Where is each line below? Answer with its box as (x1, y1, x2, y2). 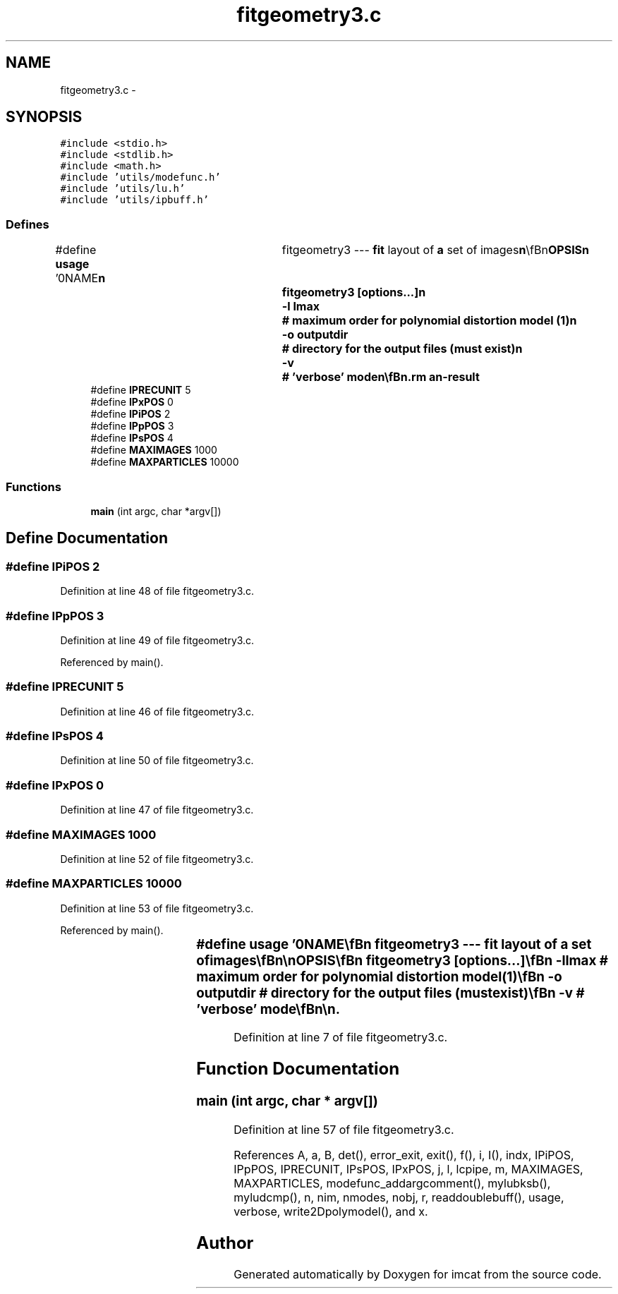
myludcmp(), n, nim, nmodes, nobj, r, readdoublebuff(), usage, (234, 1190, 564, 1204)
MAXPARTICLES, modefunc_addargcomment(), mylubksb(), (234, 1175, 551, 1190)
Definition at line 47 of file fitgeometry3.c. (60, 804, 254, 816)
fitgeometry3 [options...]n (281, 285, 426, 300)
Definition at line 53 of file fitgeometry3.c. (60, 902, 254, 914)
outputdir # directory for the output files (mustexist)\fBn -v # (196, 984, 585, 1001)
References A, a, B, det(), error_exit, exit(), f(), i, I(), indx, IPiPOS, (234, 1147, 574, 1162)
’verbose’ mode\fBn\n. (196, 1000, 340, 1017)
